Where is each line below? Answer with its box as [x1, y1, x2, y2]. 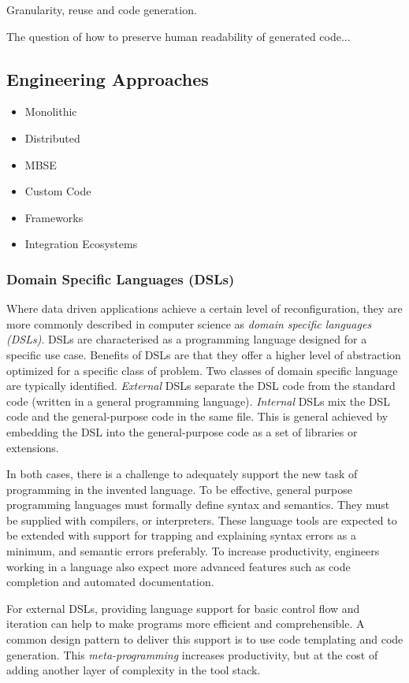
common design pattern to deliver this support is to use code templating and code [6, 631, 403, 648]
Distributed [24, 129, 80, 146]
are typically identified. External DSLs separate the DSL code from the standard [6, 377, 396, 394]
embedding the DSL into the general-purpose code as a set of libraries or [6, 423, 358, 440]
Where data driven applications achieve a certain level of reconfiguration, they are [6, 300, 403, 317]
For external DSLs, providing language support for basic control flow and [6, 599, 360, 616]
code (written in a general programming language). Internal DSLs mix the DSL [6, 392, 391, 409]
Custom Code [24, 183, 91, 199]
